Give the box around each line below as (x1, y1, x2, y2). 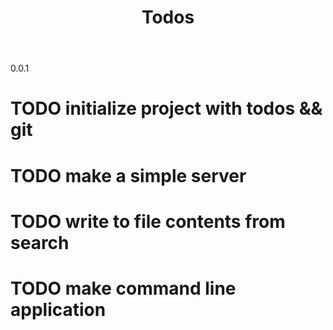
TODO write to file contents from (10, 210, 286, 233)
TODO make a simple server (10, 164, 247, 187)
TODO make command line (10, 277, 237, 300)
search (10, 231, 70, 254)
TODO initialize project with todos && (10, 97, 323, 120)
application (10, 298, 107, 321)
